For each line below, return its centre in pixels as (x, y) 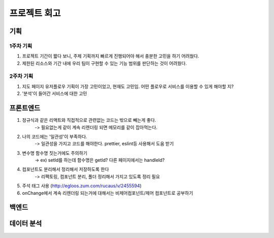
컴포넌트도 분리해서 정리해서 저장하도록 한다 (65, 169)
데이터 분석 (26, 224)
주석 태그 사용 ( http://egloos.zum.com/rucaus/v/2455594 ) (82, 186)
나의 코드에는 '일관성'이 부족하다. (55, 137)
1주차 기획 (21, 46)
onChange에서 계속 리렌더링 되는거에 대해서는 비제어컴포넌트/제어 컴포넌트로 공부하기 (108, 193)
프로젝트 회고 (35, 13)
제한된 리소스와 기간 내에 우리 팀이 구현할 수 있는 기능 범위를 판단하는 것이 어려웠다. (105, 63)
